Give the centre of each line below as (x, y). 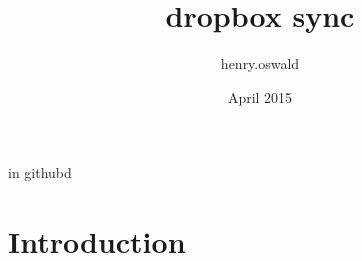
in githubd (40, 172)
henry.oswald (260, 63)
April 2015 (260, 96)
